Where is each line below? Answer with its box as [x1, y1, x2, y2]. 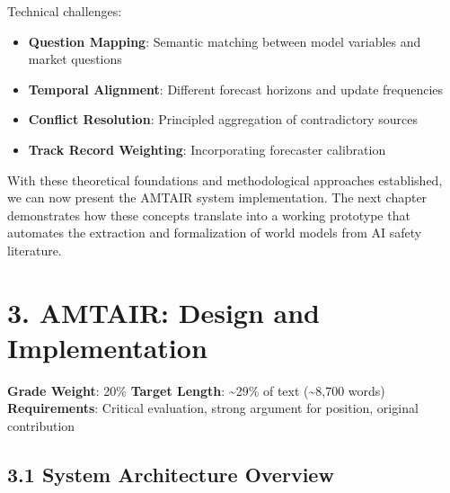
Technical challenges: [7, 2, 122, 20]
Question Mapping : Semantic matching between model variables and [28, 31, 421, 50]
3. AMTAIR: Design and [7, 293, 320, 330]
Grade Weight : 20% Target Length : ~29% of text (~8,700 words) [7, 381, 385, 399]
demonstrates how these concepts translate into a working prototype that [7, 205, 410, 224]
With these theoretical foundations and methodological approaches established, [7, 170, 443, 189]
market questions [28, 49, 122, 68]
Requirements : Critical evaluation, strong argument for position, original [7, 399, 419, 417]
